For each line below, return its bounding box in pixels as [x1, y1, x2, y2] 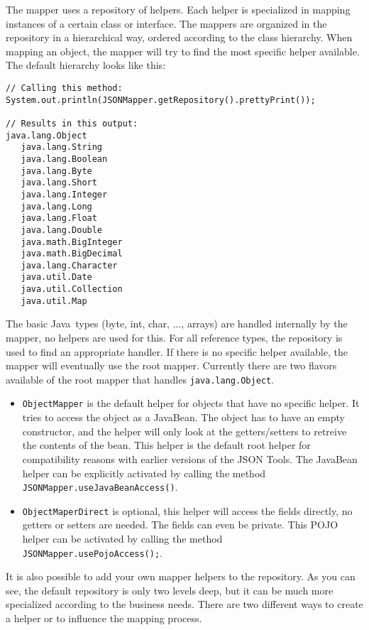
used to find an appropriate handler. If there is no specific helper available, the [6, 344, 348, 359]
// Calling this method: [6, 82, 123, 93]
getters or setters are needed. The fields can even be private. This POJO [22, 517, 338, 532]
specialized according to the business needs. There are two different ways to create [6, 597, 363, 612]
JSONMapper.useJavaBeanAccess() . [22, 479, 178, 494]
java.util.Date [21, 272, 92, 283]
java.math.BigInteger [21, 237, 123, 247]
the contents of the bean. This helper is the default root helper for [22, 438, 311, 452]
